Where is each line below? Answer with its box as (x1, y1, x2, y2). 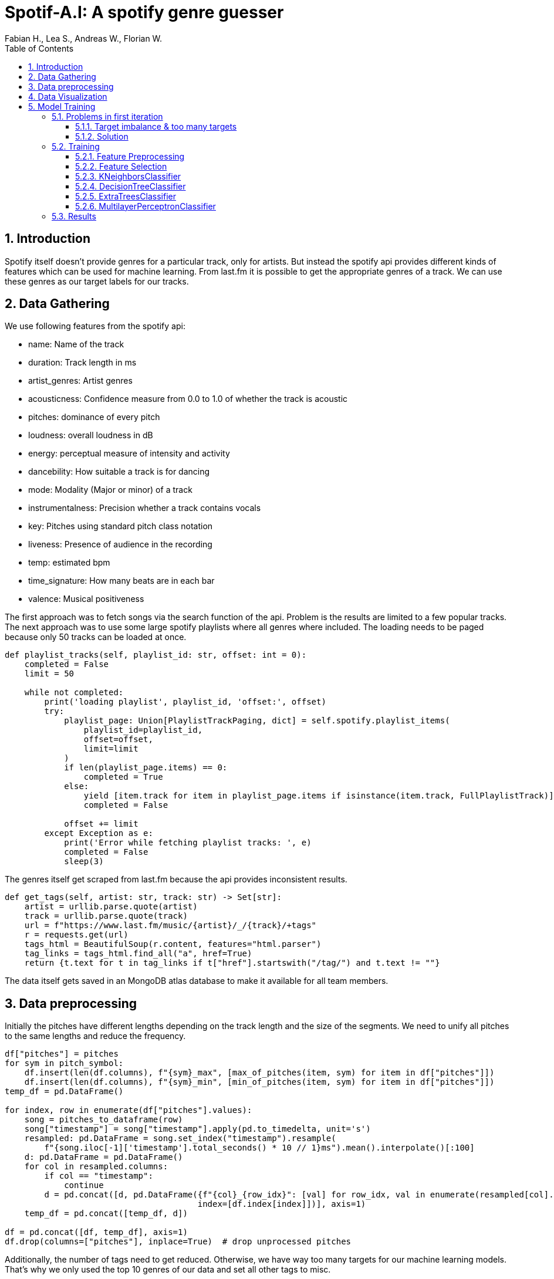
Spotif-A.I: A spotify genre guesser (5, 2, 284, 22)
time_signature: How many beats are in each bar (28, 576, 215, 586)
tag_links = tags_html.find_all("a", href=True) (24, 949, 252, 959)
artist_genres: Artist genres (28, 375, 133, 386)
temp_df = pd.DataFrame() (5, 1087, 124, 1097)
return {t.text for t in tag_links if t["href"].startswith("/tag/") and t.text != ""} (24, 958, 440, 968)
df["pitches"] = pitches (5, 1049, 119, 1059)
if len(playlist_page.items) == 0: (64, 763, 228, 773)
